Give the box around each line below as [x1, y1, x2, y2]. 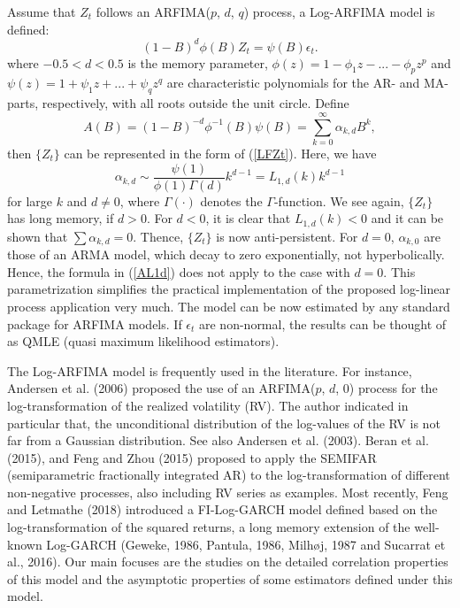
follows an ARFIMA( [96, 3, 211, 20]
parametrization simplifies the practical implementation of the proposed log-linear [7, 280, 450, 298]
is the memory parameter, [127, 53, 268, 72]
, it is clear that [205, 209, 291, 227]
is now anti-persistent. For [216, 227, 358, 245]
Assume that [7, 3, 76, 20]
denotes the [200, 191, 263, 210]
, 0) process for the [335, 379, 438, 397]
